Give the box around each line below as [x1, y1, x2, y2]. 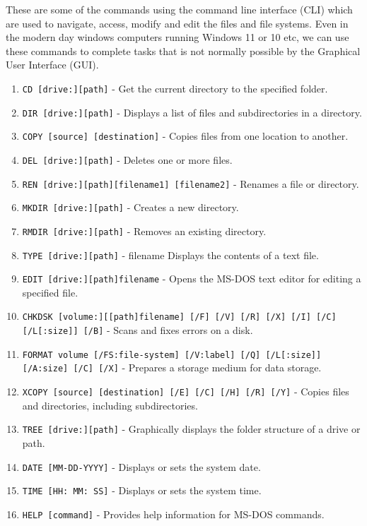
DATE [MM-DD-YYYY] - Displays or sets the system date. [22, 459, 261, 474]
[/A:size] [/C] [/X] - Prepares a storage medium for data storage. [22, 360, 322, 375]
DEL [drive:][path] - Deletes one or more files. [22, 152, 233, 167]
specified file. [22, 285, 78, 299]
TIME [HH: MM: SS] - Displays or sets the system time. [22, 483, 262, 498]
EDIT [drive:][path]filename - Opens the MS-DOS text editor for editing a [22, 271, 361, 286]
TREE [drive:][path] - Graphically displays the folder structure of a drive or [22, 422, 361, 436]
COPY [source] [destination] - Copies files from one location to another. [22, 128, 349, 143]
